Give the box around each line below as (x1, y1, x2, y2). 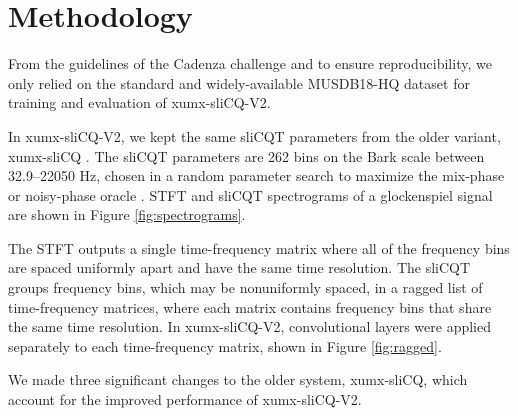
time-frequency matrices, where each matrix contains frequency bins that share (8, 296, 492, 317)
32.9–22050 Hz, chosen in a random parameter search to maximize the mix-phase (8, 165, 505, 186)
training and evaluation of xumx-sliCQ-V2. (8, 92, 271, 113)
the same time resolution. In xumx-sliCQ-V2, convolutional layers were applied (8, 316, 492, 337)
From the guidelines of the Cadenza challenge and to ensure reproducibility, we (8, 53, 492, 74)
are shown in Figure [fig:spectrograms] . (8, 204, 246, 225)
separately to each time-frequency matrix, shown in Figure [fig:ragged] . (8, 335, 442, 356)
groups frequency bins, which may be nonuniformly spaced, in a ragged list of (8, 277, 483, 298)
